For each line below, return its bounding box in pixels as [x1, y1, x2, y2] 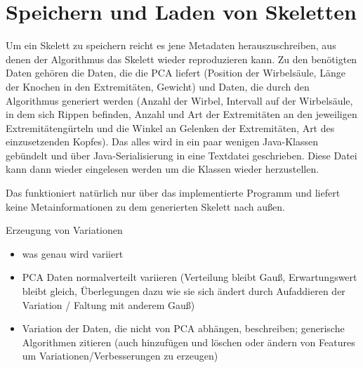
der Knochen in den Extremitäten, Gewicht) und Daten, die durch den [6, 79, 310, 93]
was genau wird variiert [22, 246, 124, 261]
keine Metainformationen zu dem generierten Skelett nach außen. [6, 199, 285, 213]
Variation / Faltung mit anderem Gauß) [22, 297, 195, 312]
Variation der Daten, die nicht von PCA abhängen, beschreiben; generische [22, 321, 345, 336]
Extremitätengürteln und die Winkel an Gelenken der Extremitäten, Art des [6, 120, 335, 135]
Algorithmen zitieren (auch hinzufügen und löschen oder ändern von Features [22, 334, 355, 349]
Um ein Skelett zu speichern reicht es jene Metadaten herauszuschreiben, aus [6, 38, 336, 53]
